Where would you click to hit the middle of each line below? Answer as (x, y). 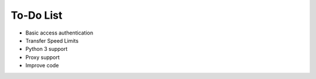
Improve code (42, 66)
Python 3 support (47, 49)
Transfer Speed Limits (52, 40)
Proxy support (42, 57)
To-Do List (37, 15)
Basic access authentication (59, 33)
